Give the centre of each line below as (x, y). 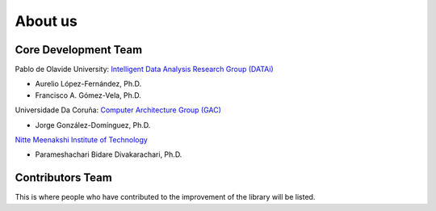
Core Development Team (79, 50)
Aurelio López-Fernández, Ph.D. (88, 84)
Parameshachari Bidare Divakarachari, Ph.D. (109, 154)
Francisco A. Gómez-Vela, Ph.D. (88, 95)
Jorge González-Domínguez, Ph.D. (93, 124)
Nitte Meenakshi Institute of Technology (82, 140)
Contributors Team (63, 178)
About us (46, 21)
